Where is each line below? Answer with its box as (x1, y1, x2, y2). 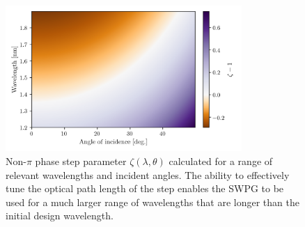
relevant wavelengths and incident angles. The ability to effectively (6, 167, 290, 182)
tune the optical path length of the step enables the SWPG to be (6, 181, 284, 196)
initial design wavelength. (6, 208, 114, 223)
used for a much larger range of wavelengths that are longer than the (6, 194, 299, 209)
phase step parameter (35, 153, 127, 168)
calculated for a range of (169, 153, 273, 168)
